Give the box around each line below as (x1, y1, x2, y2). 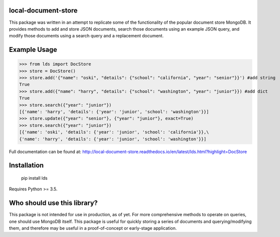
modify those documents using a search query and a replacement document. (9, 33, 164, 39)
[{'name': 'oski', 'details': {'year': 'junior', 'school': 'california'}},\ (19, 129, 209, 135)
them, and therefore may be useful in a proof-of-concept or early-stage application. (9, 225, 177, 231)
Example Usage (9, 46, 57, 54)
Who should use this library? (9, 199, 98, 207)
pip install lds (21, 175, 48, 181)
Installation (9, 161, 44, 169)
